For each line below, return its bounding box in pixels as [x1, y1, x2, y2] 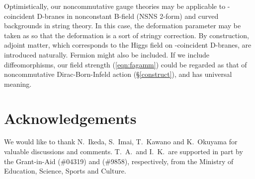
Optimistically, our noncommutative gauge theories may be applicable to [4, 1, 226, 11]
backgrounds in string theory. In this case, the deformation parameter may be [4, 20, 241, 31]
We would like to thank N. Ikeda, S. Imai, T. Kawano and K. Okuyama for [4, 136, 238, 147]
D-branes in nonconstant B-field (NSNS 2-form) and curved [37, 10, 219, 21]
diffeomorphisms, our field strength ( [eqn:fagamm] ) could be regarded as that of [4, 59, 247, 69]
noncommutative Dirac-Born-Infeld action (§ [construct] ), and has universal [4, 69, 232, 79]
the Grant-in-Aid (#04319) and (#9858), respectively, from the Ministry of [4, 156, 234, 166]
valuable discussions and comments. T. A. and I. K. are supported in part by [4, 146, 243, 157]
